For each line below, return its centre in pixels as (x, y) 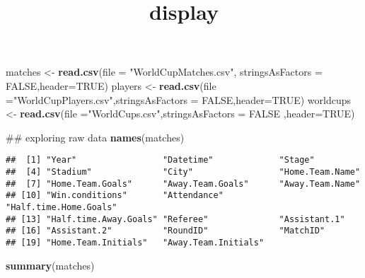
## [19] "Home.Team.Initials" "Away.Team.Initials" (135, 242)
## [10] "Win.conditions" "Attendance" (115, 196)
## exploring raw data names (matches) (95, 137)
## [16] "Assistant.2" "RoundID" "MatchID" (166, 231)
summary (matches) (50, 265)
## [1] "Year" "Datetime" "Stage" (160, 160)
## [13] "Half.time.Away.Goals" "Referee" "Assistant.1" (175, 219)
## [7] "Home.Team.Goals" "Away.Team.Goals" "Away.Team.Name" (183, 184)
